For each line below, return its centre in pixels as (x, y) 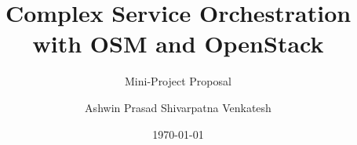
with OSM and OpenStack (178, 43)
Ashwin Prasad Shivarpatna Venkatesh (178, 107)
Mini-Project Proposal (178, 81)
